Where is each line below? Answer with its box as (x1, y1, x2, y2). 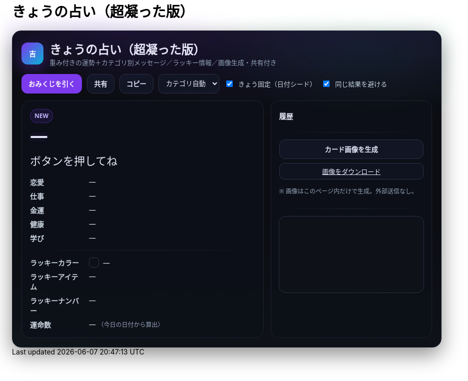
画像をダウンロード (322, 166, 381, 176)
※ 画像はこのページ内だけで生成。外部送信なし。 (279, 186, 418, 195)
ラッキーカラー (30, 258, 79, 268)
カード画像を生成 (325, 145, 378, 153)
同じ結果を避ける (335, 79, 387, 88)
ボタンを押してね (30, 152, 118, 168)
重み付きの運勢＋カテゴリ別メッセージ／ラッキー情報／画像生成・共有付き (49, 57, 277, 67)
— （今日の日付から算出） (89, 319, 164, 329)
